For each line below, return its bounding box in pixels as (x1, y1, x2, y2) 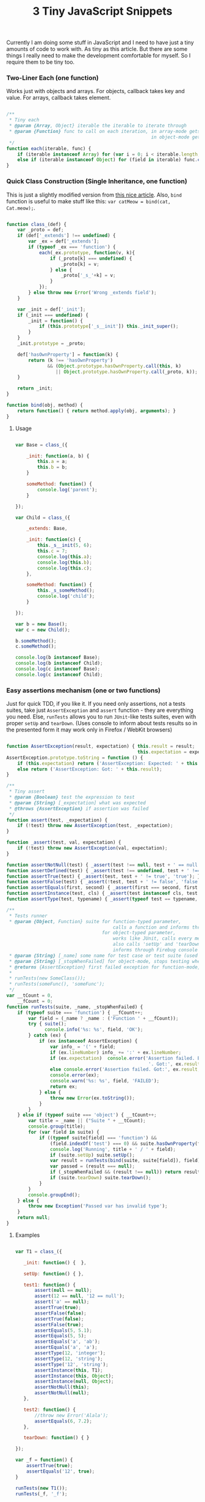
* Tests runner (9, 913, 48, 919)
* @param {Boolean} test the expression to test (9, 794, 135, 801)
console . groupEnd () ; (28, 1191, 81, 1198)
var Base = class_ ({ (15, 442, 68, 448)
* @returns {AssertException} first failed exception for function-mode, (9, 964, 201, 970)
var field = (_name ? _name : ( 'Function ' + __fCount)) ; (28, 1015, 179, 1021)
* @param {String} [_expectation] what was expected (9, 799, 146, 806)
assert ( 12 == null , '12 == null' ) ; (34, 1293, 125, 1299)
